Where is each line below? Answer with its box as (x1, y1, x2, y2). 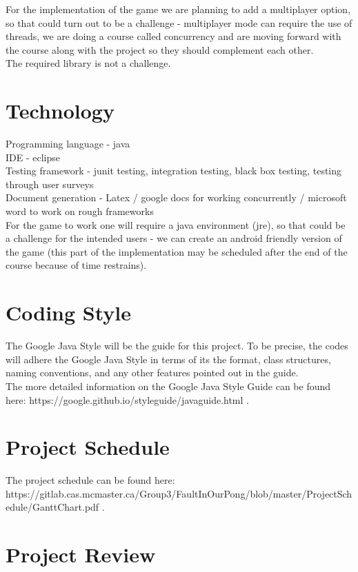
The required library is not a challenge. (6, 56, 171, 70)
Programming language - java (6, 136, 130, 151)
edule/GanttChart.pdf (6, 500, 99, 514)
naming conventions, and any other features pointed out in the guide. (6, 365, 299, 380)
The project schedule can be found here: (6, 473, 175, 487)
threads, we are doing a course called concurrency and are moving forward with (6, 29, 341, 43)
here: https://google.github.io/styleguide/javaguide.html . (6, 392, 249, 407)
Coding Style (6, 298, 132, 327)
